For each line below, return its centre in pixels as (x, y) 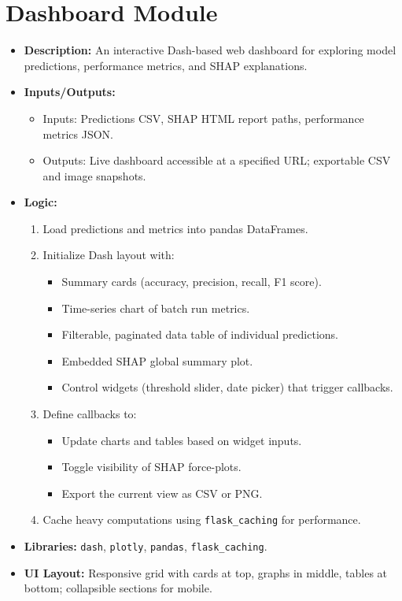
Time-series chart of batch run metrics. (156, 308)
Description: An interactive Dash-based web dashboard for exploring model (210, 50)
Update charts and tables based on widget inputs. (182, 440)
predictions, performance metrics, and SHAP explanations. (166, 65)
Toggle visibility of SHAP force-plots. (151, 467)
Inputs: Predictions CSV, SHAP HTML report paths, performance (203, 118)
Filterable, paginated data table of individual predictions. (200, 334)
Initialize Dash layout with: (109, 255)
